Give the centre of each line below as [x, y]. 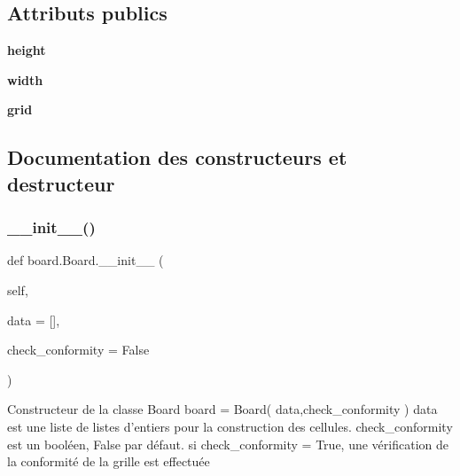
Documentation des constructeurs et [177, 157]
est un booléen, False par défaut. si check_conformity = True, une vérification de [228, 444]
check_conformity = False [78, 350]
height [27, 50]
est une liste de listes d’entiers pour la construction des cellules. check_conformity [230, 426]
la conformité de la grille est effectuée [109, 461]
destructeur [61, 183]
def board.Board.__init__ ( [86, 260]
